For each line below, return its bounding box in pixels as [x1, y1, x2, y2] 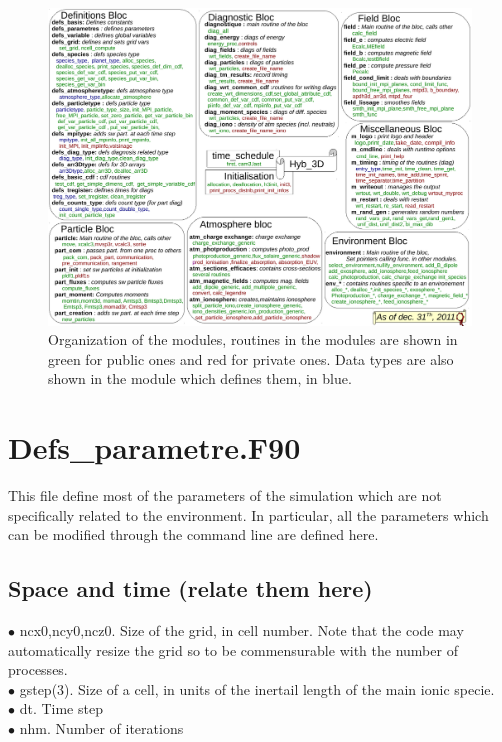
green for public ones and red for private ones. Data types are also [48, 348, 454, 369]
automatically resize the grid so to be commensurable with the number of [8, 639, 458, 660]
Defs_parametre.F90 [8, 427, 301, 468]
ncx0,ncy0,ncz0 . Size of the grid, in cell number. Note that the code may [19, 620, 464, 641]
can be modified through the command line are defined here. [8, 524, 379, 545]
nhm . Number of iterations [19, 718, 184, 739]
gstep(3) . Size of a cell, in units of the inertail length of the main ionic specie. [19, 678, 495, 699]
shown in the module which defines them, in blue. [48, 368, 352, 389]
